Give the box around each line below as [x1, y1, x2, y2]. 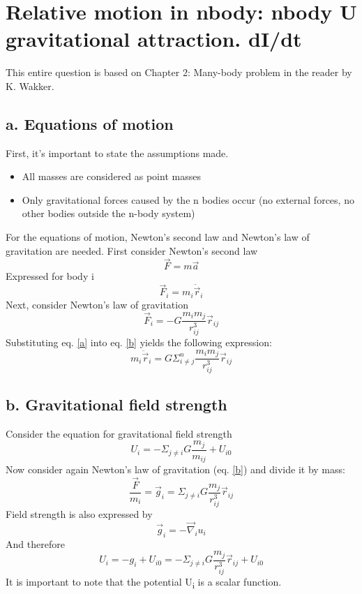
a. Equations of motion [6, 112, 174, 134]
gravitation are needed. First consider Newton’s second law [6, 243, 258, 258]
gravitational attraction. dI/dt [6, 24, 302, 53]
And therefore [6, 536, 65, 551]
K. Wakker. [6, 78, 54, 93]
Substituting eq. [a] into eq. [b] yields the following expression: [6, 335, 272, 350]
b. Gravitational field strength [6, 393, 227, 415]
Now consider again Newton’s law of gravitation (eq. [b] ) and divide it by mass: [6, 462, 345, 477]
